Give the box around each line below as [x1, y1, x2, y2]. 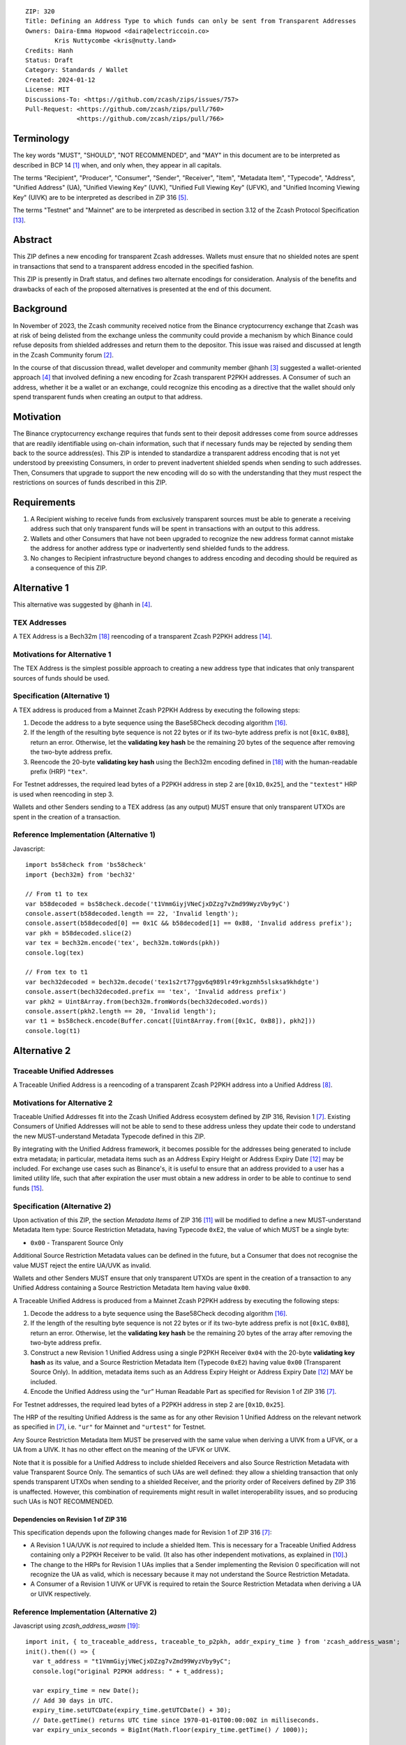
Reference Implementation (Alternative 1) [13, 830, 156, 840]
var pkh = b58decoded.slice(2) [25, 929, 133, 937]
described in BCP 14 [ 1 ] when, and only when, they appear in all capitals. [13, 161, 222, 169]
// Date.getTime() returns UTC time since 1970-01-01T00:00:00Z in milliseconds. [32, 1716, 320, 1724]
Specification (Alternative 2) [13, 1201, 112, 1211]
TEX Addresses [13, 618, 67, 628]
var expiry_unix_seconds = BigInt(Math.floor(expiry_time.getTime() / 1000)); [32, 1725, 309, 1734]
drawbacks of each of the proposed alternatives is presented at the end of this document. [13, 285, 272, 293]
